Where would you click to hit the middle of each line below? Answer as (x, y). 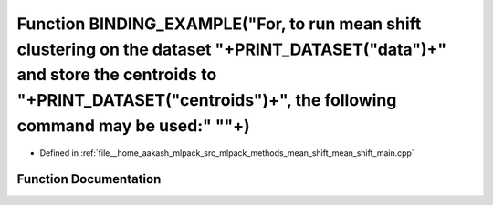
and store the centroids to (117, 75)
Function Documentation (89, 179)
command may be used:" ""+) (133, 125)
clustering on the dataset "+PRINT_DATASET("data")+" (232, 49)
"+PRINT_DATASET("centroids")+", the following (207, 101)
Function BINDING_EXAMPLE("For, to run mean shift (219, 24)
